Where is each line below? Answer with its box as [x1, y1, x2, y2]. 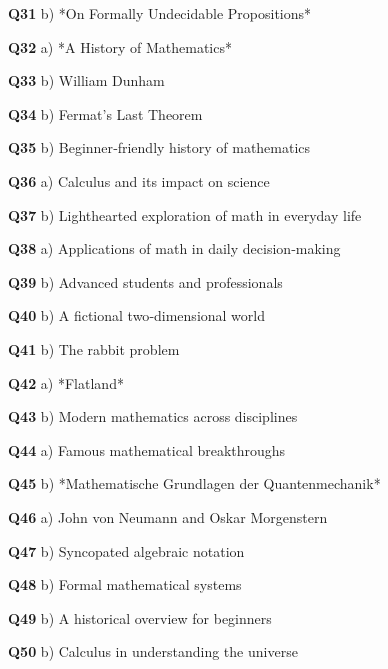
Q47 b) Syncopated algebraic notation [8, 540, 245, 561]
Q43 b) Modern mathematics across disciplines [8, 406, 298, 427]
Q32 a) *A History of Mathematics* [8, 36, 232, 57]
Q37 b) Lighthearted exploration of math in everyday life [8, 204, 362, 225]
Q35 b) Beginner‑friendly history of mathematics [8, 137, 311, 158]
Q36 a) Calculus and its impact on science [8, 170, 270, 191]
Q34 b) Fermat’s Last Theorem [8, 103, 203, 124]
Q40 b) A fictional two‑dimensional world [8, 305, 265, 326]
